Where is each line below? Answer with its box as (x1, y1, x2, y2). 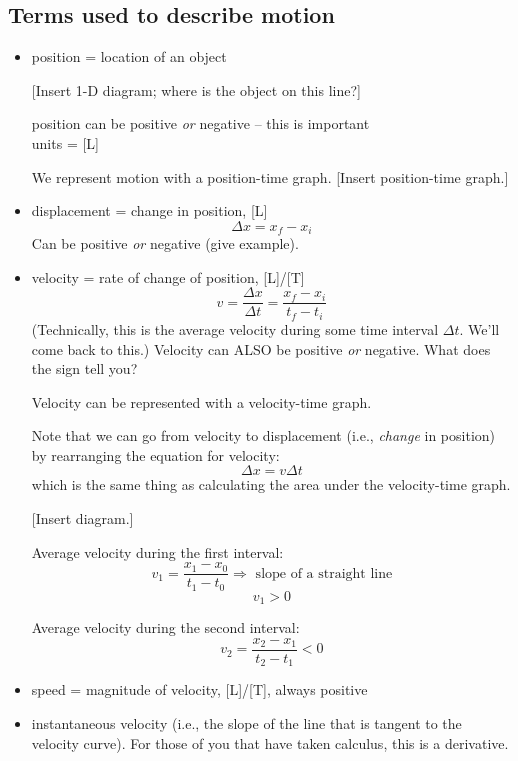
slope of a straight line (255, 566, 393, 581)
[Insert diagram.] (31, 508, 134, 529)
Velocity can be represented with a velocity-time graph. (31, 391, 372, 412)
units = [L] (31, 132, 99, 153)
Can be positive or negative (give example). (31, 233, 299, 254)
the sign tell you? (31, 358, 138, 379)
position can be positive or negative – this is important (31, 113, 370, 134)
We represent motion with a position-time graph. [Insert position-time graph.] (31, 166, 509, 187)
